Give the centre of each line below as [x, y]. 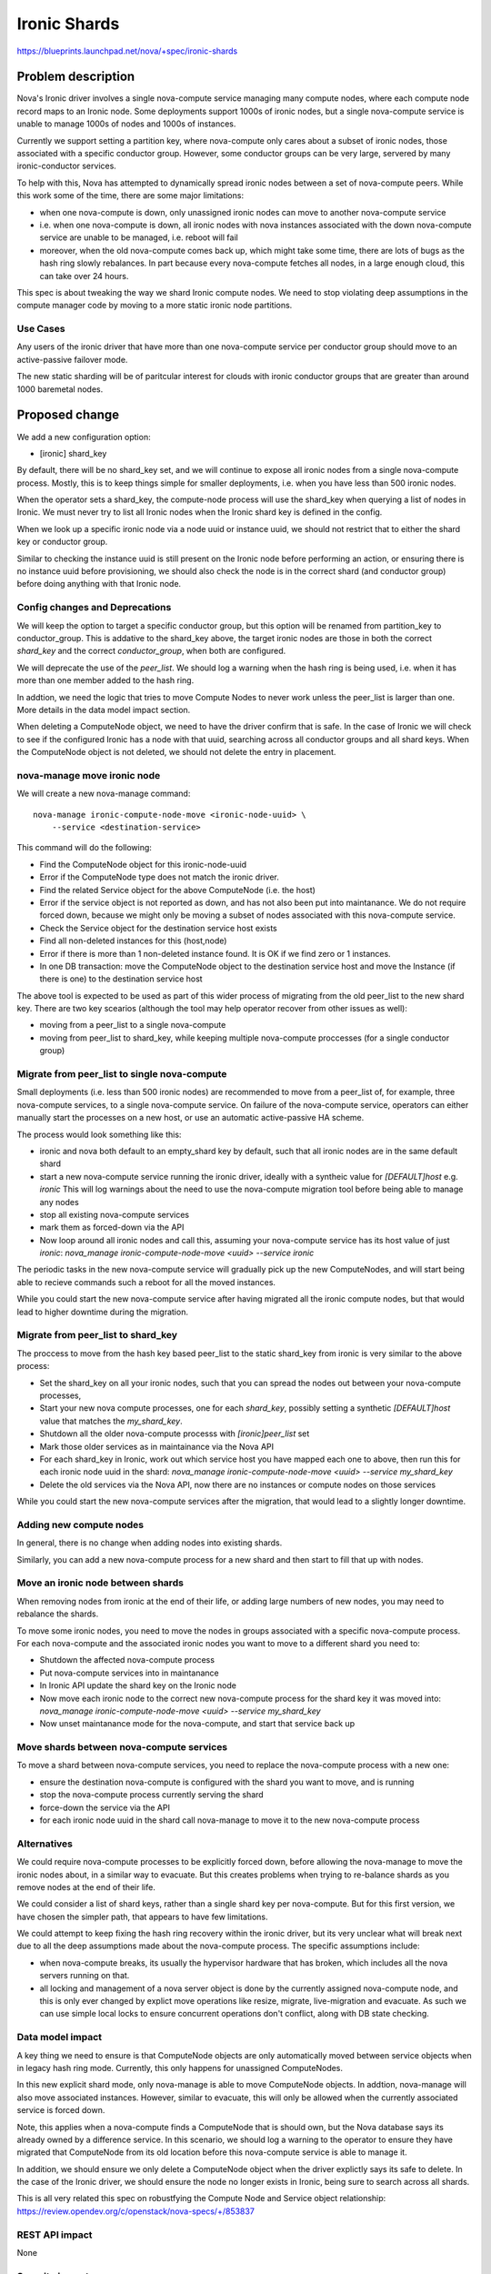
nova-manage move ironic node [89, 775]
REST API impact [55, 2235]
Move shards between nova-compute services [122, 1747]
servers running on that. [85, 1976]
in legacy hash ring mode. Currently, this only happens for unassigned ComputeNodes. [180, 2068]
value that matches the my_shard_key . [111, 1421]
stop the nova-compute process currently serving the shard [151, 1795]
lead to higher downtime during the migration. [102, 1312]
